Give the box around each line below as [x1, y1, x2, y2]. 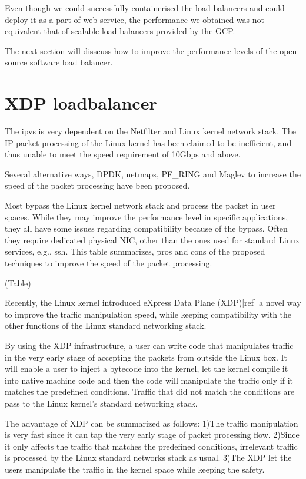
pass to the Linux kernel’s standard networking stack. [5, 397, 198, 409]
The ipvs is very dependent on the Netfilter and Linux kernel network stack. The [5, 125, 296, 137]
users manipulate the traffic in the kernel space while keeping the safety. [5, 463, 265, 475]
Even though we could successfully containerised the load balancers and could [5, 2, 285, 14]
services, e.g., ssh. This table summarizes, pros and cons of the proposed [5, 245, 265, 257]
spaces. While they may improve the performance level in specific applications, [5, 210, 288, 223]
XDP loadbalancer [5, 91, 157, 115]
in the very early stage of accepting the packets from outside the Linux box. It [5, 351, 288, 363]
